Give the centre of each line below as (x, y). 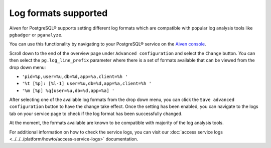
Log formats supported (58, 13)
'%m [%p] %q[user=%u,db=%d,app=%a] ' (68, 90)
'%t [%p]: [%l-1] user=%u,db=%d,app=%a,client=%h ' (87, 83)
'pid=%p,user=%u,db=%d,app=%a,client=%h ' (75, 76)
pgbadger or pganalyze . (36, 34)
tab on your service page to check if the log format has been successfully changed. (96, 113)
